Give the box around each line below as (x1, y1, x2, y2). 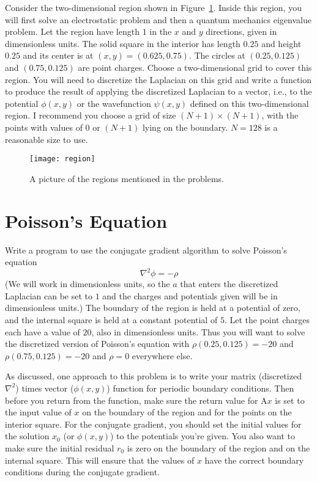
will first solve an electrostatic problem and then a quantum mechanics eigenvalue (5, 13, 311, 26)
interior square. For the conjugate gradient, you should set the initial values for (5, 417, 302, 430)
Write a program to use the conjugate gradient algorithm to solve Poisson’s (5, 243, 287, 256)
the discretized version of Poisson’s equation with (5, 337, 190, 350)
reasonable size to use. (5, 133, 88, 145)
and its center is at (23, 49, 94, 62)
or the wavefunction (76, 97, 151, 109)
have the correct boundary (204, 453, 304, 466)
